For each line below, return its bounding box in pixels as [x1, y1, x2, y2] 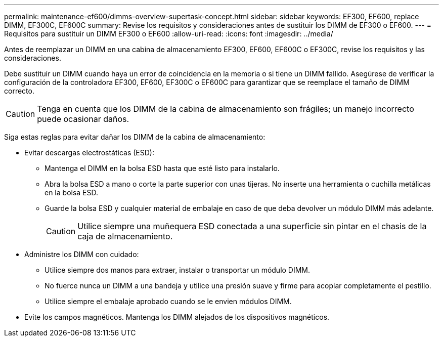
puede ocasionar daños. [37, 114, 129, 124]
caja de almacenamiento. [77, 231, 173, 241]
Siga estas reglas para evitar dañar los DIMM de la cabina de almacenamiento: [4, 133, 265, 141]
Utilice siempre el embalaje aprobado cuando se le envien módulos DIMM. [45, 297, 292, 306]
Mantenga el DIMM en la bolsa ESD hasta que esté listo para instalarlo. [45, 164, 280, 173]
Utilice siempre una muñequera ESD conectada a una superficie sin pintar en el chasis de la [77, 221, 427, 231]
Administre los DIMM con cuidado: [24, 250, 139, 259]
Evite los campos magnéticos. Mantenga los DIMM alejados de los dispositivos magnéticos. [24, 313, 330, 321]
